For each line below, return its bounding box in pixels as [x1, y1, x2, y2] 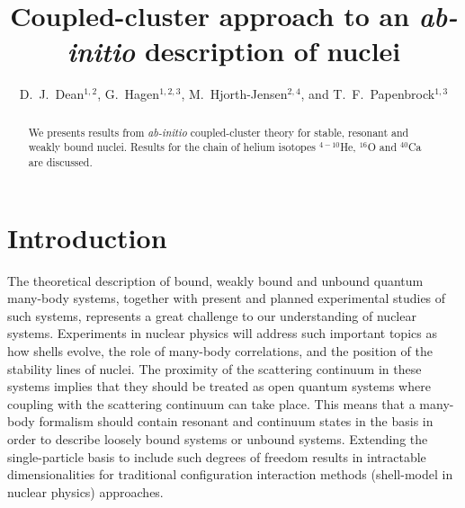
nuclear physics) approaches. [7, 482, 164, 501]
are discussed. [28, 155, 93, 170]
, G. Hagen [97, 85, 160, 103]
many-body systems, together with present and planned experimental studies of [7, 289, 446, 307]
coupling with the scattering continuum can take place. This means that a [7, 394, 416, 413]
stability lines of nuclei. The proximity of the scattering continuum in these [7, 359, 422, 378]
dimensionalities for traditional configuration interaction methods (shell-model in [7, 465, 453, 484]
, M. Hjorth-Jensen [181, 85, 288, 103]
